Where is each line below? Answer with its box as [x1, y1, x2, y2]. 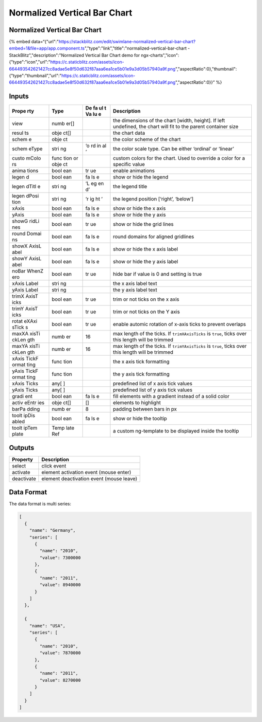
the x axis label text [113, 280, 157, 287]
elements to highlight [113, 399, 161, 406]
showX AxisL [12, 243, 42, 250]
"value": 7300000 [39, 555, 81, 560]
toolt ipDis [12, 412, 35, 419]
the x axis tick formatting [113, 358, 170, 365]
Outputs [9, 443, 34, 452]
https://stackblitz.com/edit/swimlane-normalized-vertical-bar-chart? [58, 39, 196, 45]
